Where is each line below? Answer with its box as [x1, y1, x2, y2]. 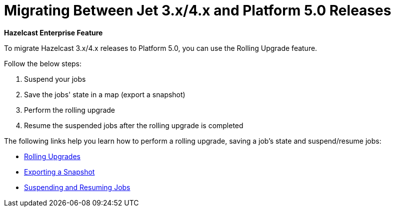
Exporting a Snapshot [24, 167, 95, 176]
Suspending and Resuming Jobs [24, 183, 130, 192]
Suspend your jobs [24, 74, 86, 83]
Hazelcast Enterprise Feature [4, 28, 103, 37]
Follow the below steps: [4, 59, 82, 68]
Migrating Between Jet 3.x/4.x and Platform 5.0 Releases [4, 2, 391, 19]
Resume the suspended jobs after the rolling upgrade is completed [24, 121, 243, 130]
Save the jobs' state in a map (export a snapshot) [24, 90, 185, 99]
